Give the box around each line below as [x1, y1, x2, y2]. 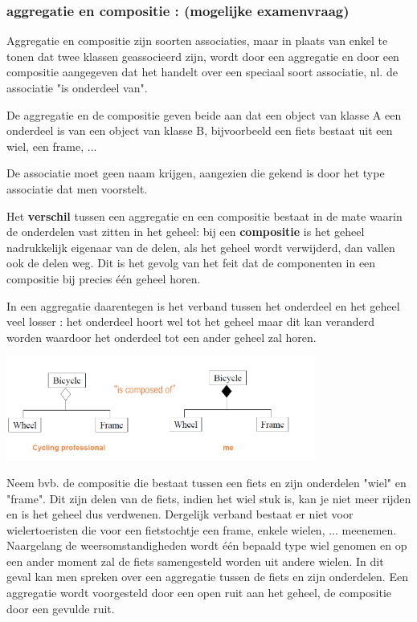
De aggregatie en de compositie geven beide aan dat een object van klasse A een [6, 106, 402, 123]
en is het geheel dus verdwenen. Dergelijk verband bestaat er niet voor [6, 506, 354, 522]
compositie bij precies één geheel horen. [6, 270, 201, 287]
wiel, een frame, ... [6, 137, 97, 154]
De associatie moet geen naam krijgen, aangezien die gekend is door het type [6, 165, 385, 181]
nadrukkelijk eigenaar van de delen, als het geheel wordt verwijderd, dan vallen [6, 238, 395, 255]
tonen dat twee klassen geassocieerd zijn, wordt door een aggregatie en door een [6, 47, 399, 64]
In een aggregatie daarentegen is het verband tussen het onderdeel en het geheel [6, 297, 400, 314]
